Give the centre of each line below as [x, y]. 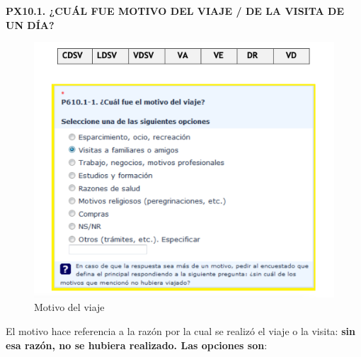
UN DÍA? [30, 24]
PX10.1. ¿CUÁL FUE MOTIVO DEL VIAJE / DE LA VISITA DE [175, 11]
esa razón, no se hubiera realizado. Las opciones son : [137, 345]
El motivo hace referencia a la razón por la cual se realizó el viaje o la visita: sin [180, 331]
